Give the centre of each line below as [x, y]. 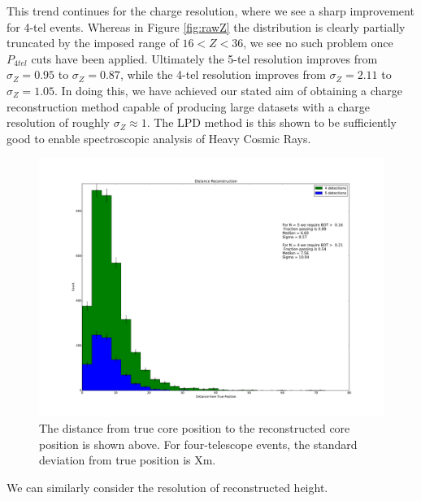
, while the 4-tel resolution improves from [223, 74]
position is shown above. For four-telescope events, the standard [198, 444]
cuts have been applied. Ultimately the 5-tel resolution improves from [204, 58]
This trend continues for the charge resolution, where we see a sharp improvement [210, 11]
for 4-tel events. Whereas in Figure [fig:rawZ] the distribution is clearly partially [206, 26]
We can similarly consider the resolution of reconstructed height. [167, 487]
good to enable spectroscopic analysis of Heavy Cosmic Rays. [159, 138]
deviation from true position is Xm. [128, 460]
